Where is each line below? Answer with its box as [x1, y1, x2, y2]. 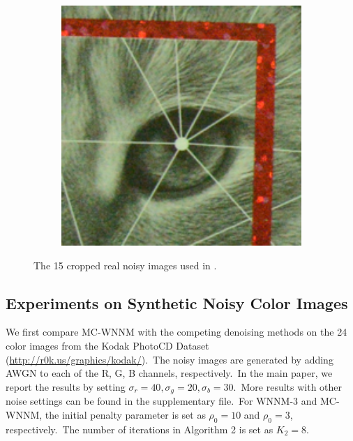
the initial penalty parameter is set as [45, 407, 206, 421]
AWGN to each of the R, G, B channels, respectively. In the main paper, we [6, 366, 333, 380]
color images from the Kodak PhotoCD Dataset [6, 338, 209, 352]
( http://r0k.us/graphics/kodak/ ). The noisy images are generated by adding [6, 352, 333, 366]
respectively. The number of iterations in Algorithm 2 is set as [6, 421, 273, 436]
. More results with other [233, 379, 343, 394]
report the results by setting [6, 379, 126, 394]
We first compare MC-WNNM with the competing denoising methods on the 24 [6, 324, 347, 339]
